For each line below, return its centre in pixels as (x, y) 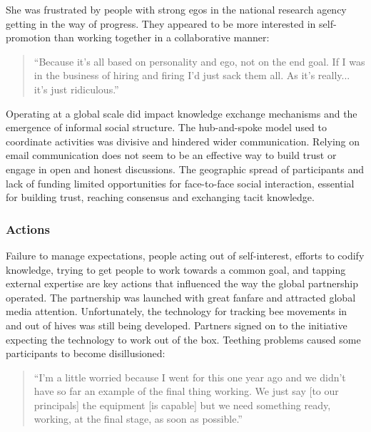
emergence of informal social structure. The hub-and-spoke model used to (167, 127)
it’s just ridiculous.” (76, 89)
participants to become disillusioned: (86, 353)
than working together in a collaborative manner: (162, 37)
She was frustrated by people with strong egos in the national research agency (176, 9)
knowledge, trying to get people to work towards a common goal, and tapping (176, 269)
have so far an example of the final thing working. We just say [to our (186, 391)
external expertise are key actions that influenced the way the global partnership (182, 283)
